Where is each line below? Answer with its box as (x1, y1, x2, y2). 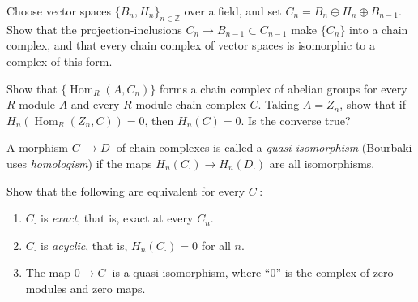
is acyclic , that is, (40, 236, 128, 253)
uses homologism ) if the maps (6, 154, 152, 171)
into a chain (349, 20, 408, 37)
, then (144, 111, 174, 128)
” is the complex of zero (275, 264, 394, 281)
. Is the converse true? (241, 111, 351, 128)
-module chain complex (131, 96, 246, 113)
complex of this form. (6, 52, 113, 69)
